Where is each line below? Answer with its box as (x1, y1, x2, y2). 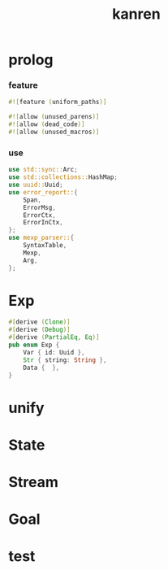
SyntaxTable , (23, 241, 67, 250)
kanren (112, 5, 161, 24)
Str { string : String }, (23, 355, 107, 364)
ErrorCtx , (23, 211, 57, 220)
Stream (8, 473, 59, 492)
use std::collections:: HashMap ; (8, 173, 118, 181)
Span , (23, 196, 42, 204)
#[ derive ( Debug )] (8, 326, 71, 334)
